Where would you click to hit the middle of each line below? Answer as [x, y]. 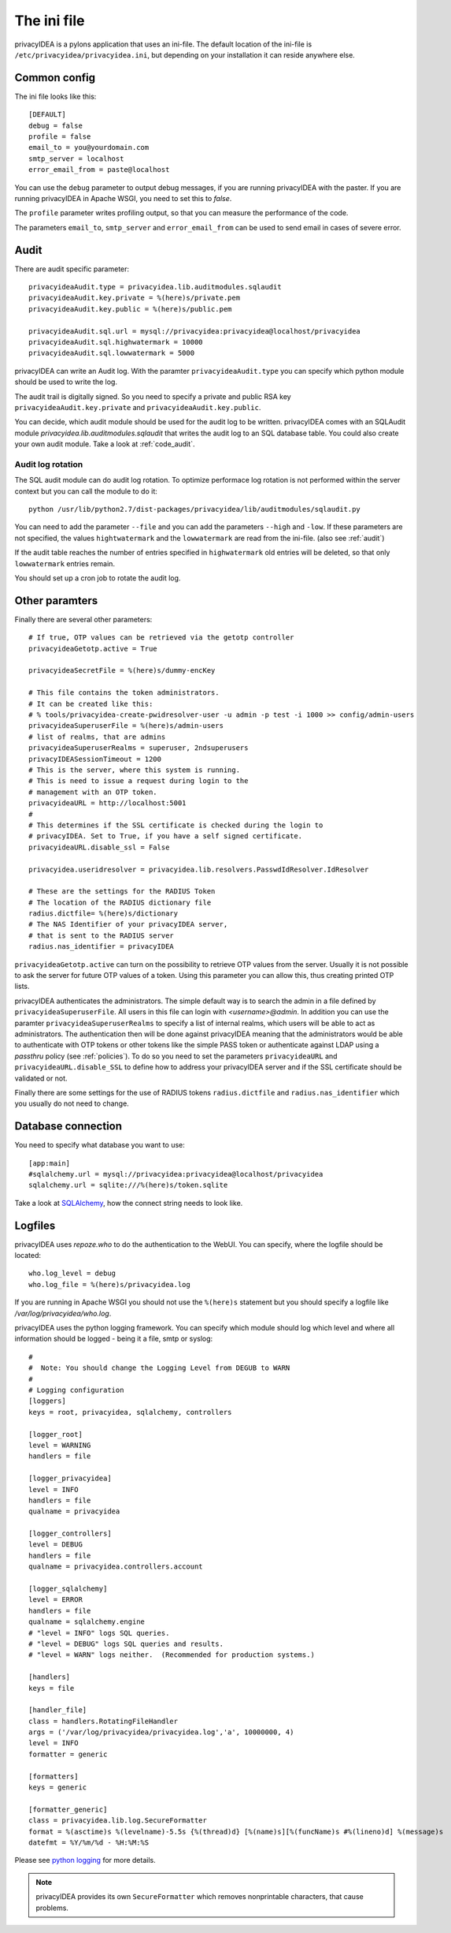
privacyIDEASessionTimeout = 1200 [95, 759]
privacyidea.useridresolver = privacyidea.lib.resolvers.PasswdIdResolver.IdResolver [199, 869]
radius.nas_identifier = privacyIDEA [102, 947]
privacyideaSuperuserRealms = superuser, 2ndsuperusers [139, 748]
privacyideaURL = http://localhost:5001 [107, 803]
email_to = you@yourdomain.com [89, 147]
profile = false [60, 137]
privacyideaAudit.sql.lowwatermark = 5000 [112, 353]
